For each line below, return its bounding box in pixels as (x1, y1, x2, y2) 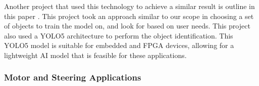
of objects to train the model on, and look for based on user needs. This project (4, 20, 250, 31)
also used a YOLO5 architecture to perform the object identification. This (4, 30, 233, 40)
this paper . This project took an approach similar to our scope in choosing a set (4, 10, 254, 21)
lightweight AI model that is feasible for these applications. (4, 49, 187, 60)
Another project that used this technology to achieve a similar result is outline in (4, 1, 255, 11)
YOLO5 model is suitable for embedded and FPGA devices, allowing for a (4, 40, 234, 50)
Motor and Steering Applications (4, 71, 141, 83)
